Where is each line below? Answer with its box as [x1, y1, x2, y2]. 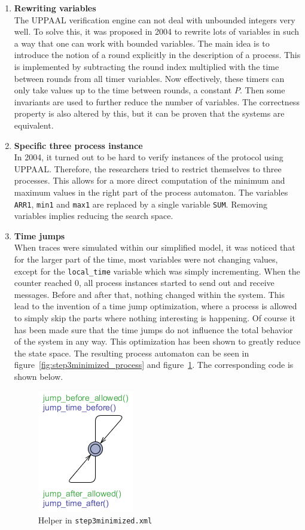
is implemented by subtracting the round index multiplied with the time [14, 60, 279, 72]
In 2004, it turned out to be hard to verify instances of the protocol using [14, 151, 283, 163]
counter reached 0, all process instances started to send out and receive [14, 276, 274, 289]
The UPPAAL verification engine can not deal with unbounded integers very [14, 13, 295, 26]
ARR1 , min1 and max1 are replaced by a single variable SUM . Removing [14, 197, 267, 210]
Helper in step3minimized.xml [38, 514, 152, 526]
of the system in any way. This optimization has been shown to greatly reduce [14, 335, 301, 348]
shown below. [14, 370, 63, 382]
